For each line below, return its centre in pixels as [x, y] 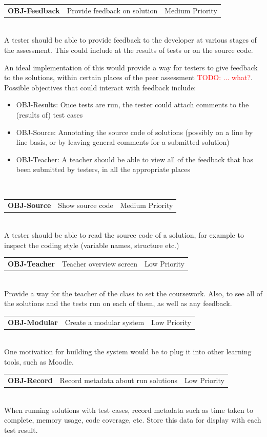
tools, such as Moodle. [39, 361]
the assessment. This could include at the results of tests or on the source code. [129, 50]
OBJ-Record [30, 380]
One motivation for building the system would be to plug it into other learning [128, 351]
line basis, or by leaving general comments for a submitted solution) [123, 142]
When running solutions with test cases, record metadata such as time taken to [129, 410]
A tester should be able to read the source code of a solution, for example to [124, 235]
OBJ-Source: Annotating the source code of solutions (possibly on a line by [135, 132]
